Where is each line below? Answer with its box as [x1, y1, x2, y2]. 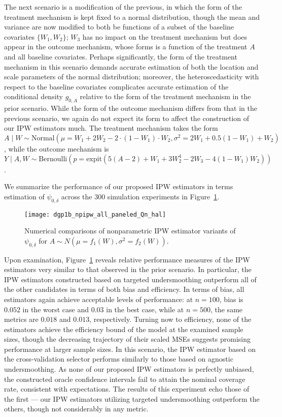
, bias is [219, 293, 243, 304]
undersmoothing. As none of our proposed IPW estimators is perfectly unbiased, [4, 364, 254, 374]
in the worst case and [22, 304, 89, 314]
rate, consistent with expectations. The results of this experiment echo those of [4, 383, 250, 394]
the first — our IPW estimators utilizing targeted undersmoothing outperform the [4, 393, 260, 404]
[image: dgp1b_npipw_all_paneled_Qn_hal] [24, 211, 166, 218]
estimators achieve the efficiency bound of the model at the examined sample [4, 323, 243, 334]
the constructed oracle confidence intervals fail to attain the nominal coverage [4, 373, 245, 384]
